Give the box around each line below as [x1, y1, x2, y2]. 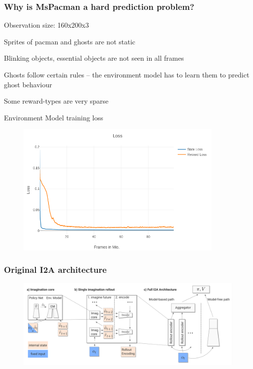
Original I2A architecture [4, 263, 107, 276]
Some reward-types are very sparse [4, 96, 109, 106]
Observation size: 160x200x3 [4, 20, 89, 30]
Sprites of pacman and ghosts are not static [4, 36, 135, 46]
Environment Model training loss [4, 112, 103, 122]
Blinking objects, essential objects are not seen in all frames [4, 53, 184, 63]
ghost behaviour [4, 79, 52, 89]
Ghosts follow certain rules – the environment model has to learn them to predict [4, 70, 250, 79]
